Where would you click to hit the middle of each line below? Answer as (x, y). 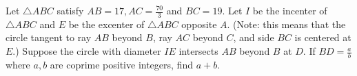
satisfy (70, 10)
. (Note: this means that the (286, 24)
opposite (199, 24)
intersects (198, 51)
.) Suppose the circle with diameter (87, 51)
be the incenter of (290, 10)
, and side (254, 37)
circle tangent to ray (49, 37)
